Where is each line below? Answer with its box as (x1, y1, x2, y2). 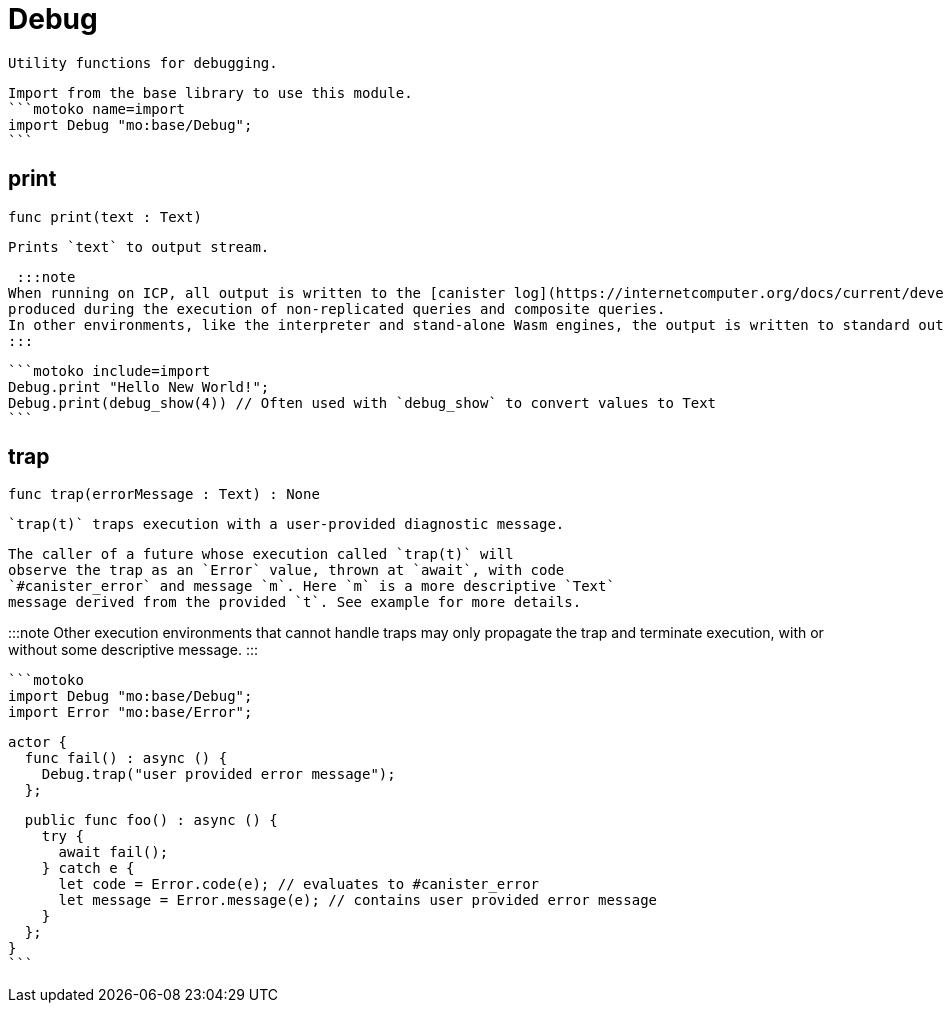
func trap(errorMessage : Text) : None (8, 486, 320, 503)
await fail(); (58, 844, 169, 861)
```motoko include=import (8, 362, 211, 379)
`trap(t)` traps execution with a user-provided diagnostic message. (8, 516, 565, 533)
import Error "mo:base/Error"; (8, 704, 253, 721)
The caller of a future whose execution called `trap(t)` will (8, 546, 514, 563)
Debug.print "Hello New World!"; (8, 378, 270, 395)
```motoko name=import (8, 100, 186, 117)
